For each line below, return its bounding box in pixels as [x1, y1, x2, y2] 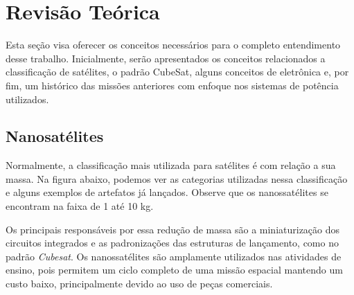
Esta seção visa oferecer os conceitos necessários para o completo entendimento [6, 37, 341, 52]
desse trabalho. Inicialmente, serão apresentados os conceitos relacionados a [6, 51, 326, 65]
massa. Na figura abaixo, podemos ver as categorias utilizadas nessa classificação [6, 171, 348, 186]
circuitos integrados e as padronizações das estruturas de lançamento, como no [6, 235, 339, 250]
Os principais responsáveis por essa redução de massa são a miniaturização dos [6, 222, 340, 236]
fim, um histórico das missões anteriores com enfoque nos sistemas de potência [6, 78, 339, 92]
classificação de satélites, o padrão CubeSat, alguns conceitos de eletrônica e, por [6, 64, 349, 79]
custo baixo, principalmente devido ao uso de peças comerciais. [6, 276, 273, 291]
